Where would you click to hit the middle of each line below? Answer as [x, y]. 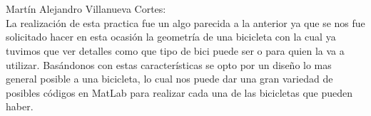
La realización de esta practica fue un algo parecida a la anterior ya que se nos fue [185, 22]
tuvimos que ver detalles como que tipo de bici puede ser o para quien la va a [175, 50]
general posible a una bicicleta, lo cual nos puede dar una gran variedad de [169, 79]
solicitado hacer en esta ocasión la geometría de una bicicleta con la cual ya [171, 37]
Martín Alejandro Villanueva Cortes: [86, 9]
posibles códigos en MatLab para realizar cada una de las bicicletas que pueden [179, 92]
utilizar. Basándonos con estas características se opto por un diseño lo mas [169, 64]
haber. [20, 106]
